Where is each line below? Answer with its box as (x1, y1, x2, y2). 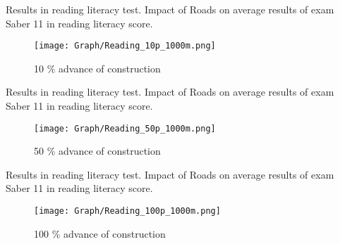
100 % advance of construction (34, 226, 166, 240)
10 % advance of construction (34, 60, 161, 75)
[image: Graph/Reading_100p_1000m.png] (34, 206, 221, 217)
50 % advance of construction (34, 143, 161, 158)
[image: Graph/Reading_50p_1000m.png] (34, 123, 216, 134)
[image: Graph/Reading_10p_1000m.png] (34, 41, 216, 51)
